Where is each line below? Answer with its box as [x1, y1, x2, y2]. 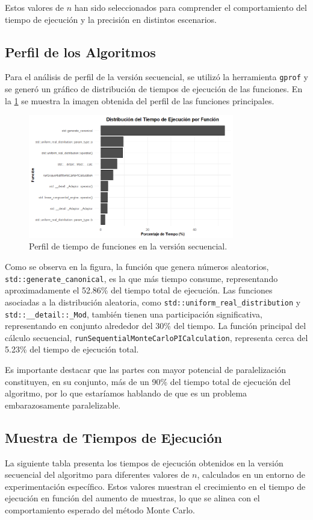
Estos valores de [5, 1, 64, 13]
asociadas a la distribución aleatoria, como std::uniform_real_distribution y [5, 295, 301, 308]
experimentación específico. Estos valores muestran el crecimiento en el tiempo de [5, 480, 306, 492]
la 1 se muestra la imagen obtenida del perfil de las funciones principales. [5, 94, 274, 107]
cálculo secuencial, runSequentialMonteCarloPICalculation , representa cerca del [5, 331, 308, 343]
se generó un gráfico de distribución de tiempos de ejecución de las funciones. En [5, 83, 303, 95]
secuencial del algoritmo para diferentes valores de [5, 468, 190, 481]
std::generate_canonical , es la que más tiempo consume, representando [5, 272, 278, 284]
